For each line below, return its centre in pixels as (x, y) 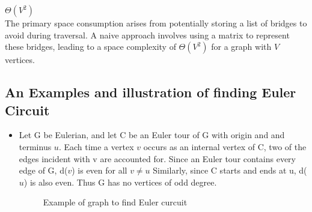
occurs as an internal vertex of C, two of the (225, 146)
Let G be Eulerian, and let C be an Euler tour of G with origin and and (152, 135)
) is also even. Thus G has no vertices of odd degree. (120, 182)
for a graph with (241, 47)
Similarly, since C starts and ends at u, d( (230, 170)
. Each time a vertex (96, 146)
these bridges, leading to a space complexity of (90, 47)
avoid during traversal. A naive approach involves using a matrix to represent (147, 35)
